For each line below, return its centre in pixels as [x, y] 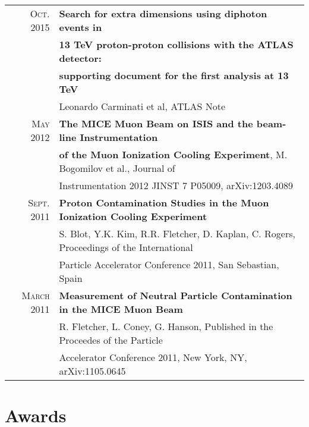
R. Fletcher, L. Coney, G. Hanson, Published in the [166, 326]
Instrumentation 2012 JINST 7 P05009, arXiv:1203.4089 [176, 185]
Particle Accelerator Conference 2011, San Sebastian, [169, 264]
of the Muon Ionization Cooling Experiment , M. [173, 154]
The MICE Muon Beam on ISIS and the [156, 123]
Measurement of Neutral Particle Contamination [176, 295]
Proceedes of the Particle [111, 340]
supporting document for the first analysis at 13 [174, 75]
